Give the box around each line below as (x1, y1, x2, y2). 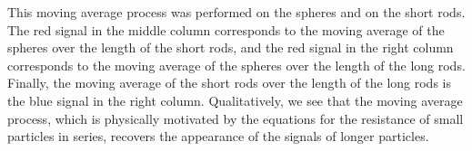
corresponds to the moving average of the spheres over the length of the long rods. (7, 55, 466, 74)
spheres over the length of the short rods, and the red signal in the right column (7, 38, 454, 57)
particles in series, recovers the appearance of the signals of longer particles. (7, 127, 429, 146)
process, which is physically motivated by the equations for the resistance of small (7, 109, 464, 127)
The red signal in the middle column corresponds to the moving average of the (7, 20, 445, 39)
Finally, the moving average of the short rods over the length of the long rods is (7, 73, 451, 92)
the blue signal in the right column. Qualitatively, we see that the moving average (7, 90, 463, 109)
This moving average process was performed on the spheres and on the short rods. (7, 3, 466, 21)
